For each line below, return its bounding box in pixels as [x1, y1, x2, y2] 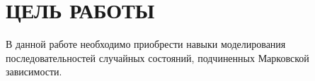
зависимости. [6, 64, 62, 79]
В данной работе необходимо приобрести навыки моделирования [6, 37, 286, 51]
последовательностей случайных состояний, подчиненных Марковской [6, 50, 309, 65]
